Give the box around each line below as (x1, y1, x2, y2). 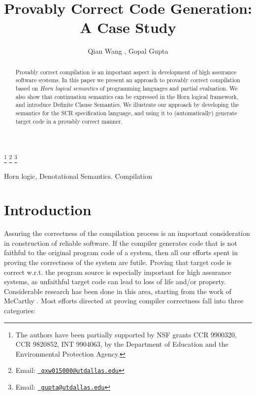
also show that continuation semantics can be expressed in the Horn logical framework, (15, 92, 239, 100)
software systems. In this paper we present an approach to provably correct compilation (15, 76, 240, 84)
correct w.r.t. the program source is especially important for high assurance (4, 266, 231, 277)
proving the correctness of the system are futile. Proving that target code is (4, 257, 232, 267)
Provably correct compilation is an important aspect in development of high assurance (15, 67, 237, 76)
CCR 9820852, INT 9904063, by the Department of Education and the (15, 339, 228, 349)
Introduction (4, 199, 92, 220)
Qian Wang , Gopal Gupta (88, 46, 168, 56)
